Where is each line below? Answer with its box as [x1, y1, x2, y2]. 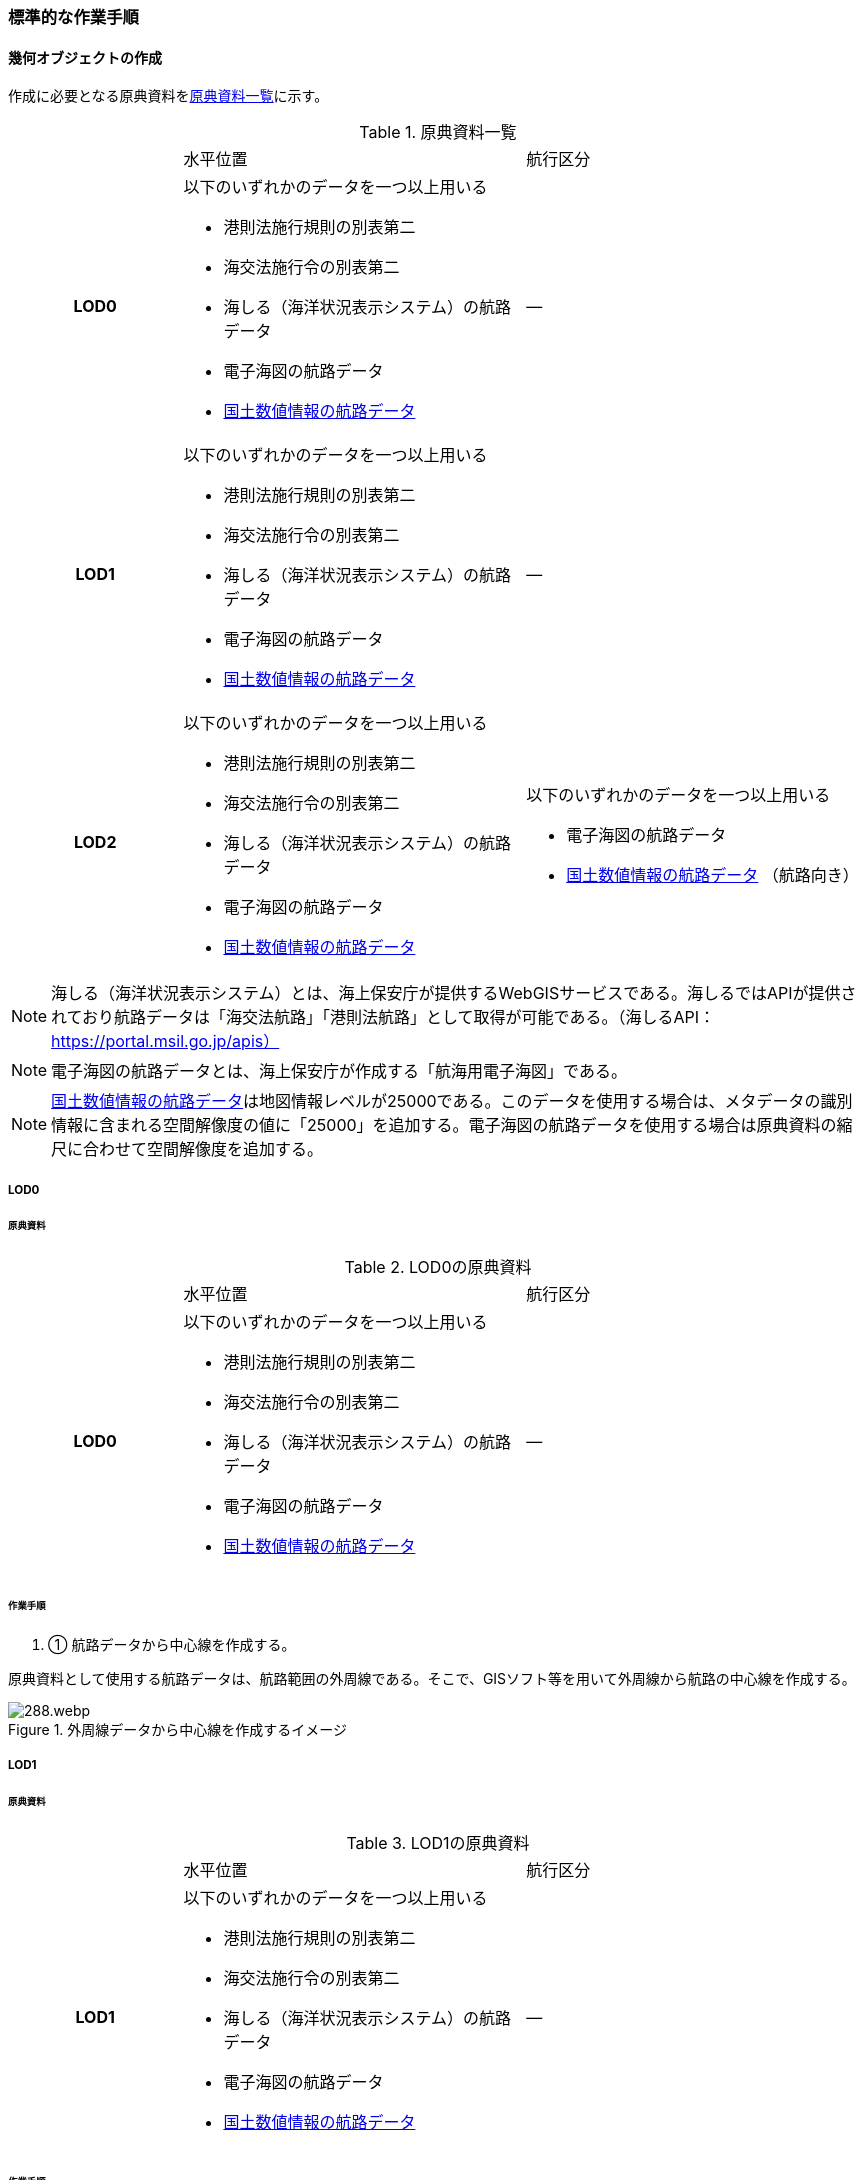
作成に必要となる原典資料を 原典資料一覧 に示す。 [8, 87, 329, 105]
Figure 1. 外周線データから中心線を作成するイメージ [8, 1720, 348, 1738]
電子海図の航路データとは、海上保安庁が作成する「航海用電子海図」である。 [51, 1061, 627, 1082]
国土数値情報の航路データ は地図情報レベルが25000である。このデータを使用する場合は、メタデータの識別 [51, 1091, 853, 1112]
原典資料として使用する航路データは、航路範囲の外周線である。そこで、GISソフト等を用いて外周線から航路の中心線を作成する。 [8, 1669, 856, 1687]
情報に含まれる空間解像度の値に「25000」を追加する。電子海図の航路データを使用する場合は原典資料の [51, 1115, 837, 1136]
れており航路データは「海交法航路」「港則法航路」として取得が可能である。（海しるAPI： [51, 1007, 716, 1028]
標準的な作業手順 [8, 7, 139, 27]
